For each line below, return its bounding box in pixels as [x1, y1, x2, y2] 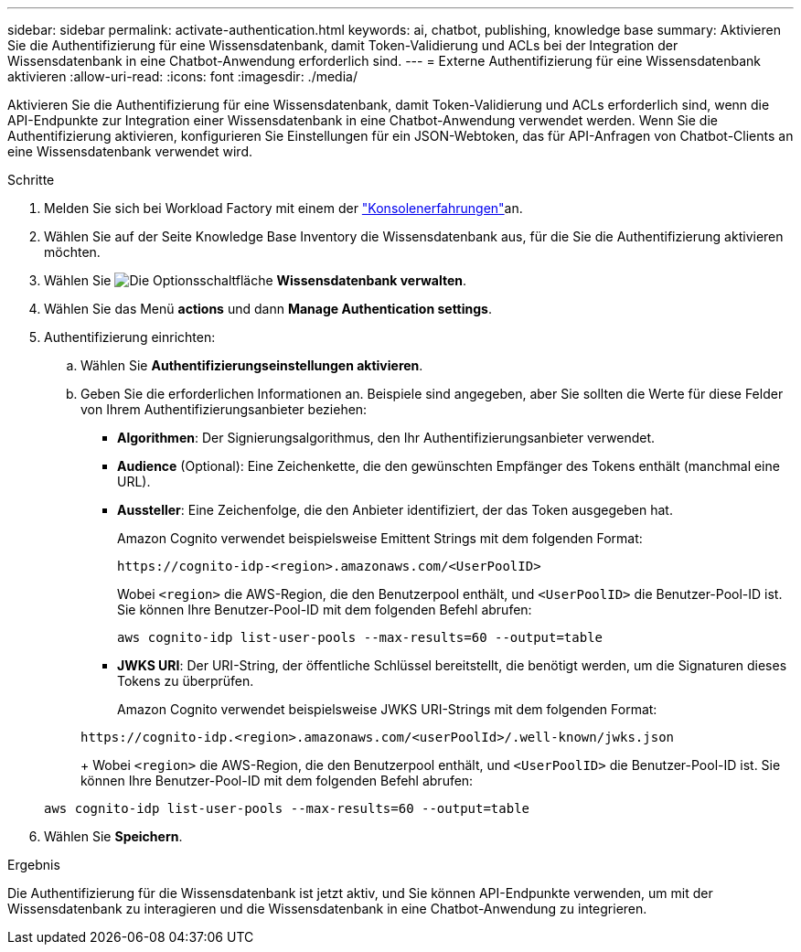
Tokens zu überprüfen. [117, 673, 254, 689]
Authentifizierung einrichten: [44, 329, 216, 345]
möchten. [44, 244, 101, 260]
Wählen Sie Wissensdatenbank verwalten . [44, 273, 467, 288]
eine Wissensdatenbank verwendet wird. [7, 144, 253, 159]
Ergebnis [7, 857, 60, 872]
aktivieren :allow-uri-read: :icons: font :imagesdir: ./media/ [7, 69, 358, 84]
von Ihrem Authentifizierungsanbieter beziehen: [80, 401, 368, 417]
